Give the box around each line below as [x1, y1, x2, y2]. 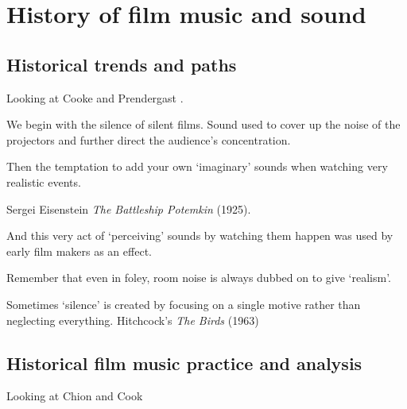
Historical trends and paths [6, 52, 237, 76]
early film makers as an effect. [6, 242, 152, 259]
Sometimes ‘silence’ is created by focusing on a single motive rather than [6, 295, 361, 312]
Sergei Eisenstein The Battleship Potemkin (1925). [6, 200, 251, 217]
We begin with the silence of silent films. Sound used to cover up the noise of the [6, 116, 401, 133]
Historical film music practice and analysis [6, 350, 362, 375]
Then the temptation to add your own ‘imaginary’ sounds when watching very [6, 158, 388, 175]
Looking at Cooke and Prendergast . [6, 89, 184, 106]
